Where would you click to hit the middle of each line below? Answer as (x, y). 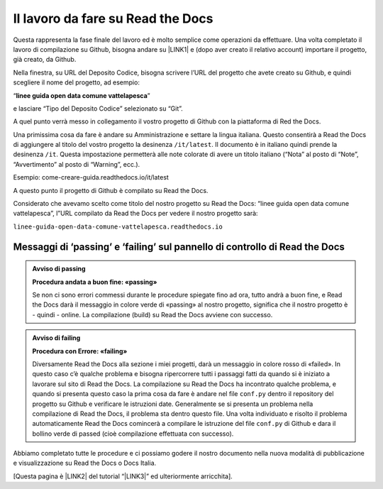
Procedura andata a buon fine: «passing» (95, 282)
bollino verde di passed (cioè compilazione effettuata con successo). (133, 434)
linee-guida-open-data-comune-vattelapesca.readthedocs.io (118, 226)
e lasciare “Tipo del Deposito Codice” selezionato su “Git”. (98, 108)
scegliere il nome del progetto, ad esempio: (76, 82)
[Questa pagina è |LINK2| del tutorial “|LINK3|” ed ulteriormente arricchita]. (123, 476)
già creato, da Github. (45, 60)
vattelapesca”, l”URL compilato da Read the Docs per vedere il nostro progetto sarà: (135, 214)
